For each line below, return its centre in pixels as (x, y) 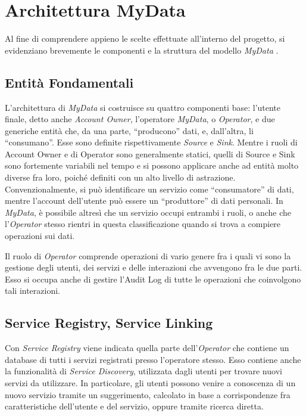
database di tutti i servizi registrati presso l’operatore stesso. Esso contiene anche (153, 359)
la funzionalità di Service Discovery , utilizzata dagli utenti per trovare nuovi (143, 371)
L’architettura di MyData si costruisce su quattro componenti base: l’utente (143, 107)
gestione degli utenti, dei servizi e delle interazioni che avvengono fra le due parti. (154, 267)
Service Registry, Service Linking (109, 323)
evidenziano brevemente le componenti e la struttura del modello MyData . (142, 50)
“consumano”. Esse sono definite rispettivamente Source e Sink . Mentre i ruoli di (151, 142)
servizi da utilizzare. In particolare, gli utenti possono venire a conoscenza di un (150, 383)
